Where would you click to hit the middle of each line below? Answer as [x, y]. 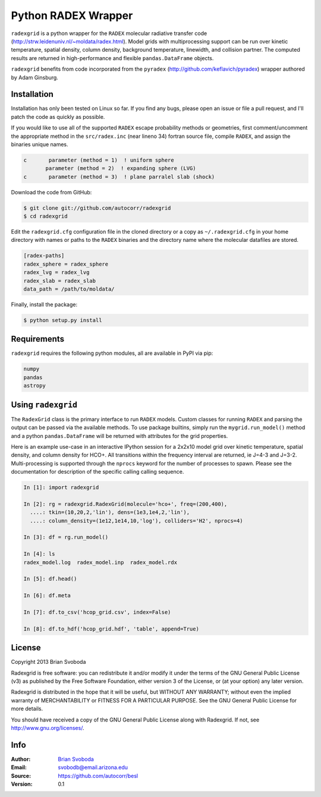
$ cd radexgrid [45, 216]
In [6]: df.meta [47, 596]
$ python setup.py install [63, 320]
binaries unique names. [40, 144]
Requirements [38, 339]
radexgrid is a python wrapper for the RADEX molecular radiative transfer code [109, 33]
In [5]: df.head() [50, 579]
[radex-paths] [44, 256]
